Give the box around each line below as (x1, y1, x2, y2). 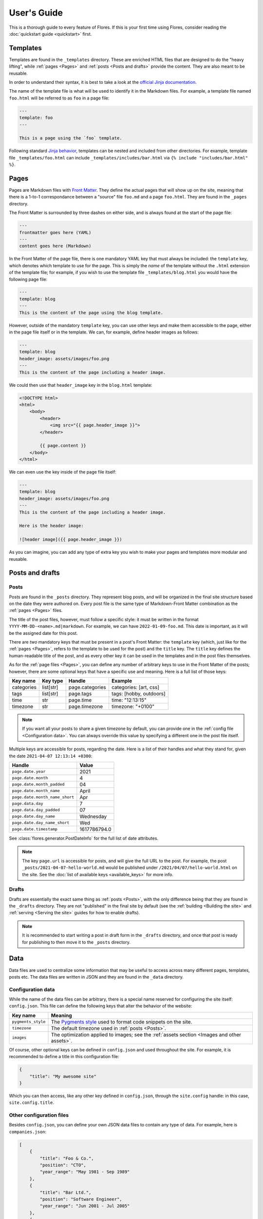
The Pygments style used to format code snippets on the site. (51, 1018, 192, 1025)
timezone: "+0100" (111, 703, 155, 709)
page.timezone (68, 703, 103, 709)
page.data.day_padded (12, 807, 60, 813)
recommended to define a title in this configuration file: (9, 1054, 119, 1060)
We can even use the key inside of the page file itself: (9, 469, 116, 475)
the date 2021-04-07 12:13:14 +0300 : (9, 753, 93, 759)
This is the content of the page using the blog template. (19, 310, 163, 315)
